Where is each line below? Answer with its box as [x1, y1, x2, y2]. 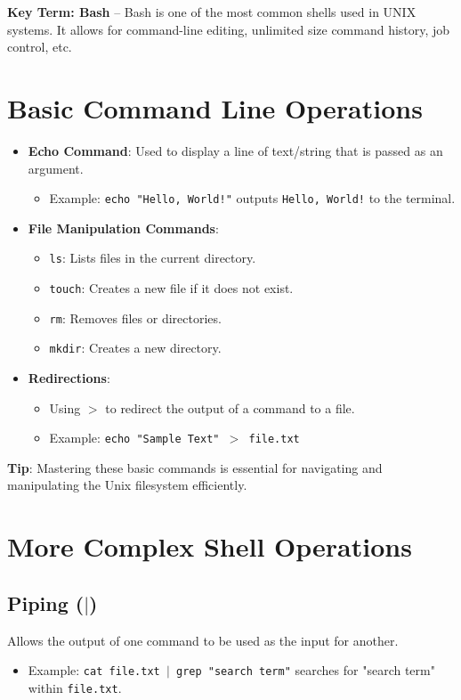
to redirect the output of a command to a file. [105, 398, 355, 417]
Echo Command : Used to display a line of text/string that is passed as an [28, 141, 443, 159]
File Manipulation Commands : [28, 218, 219, 237]
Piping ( [7, 589, 85, 616]
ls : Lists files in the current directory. [49, 248, 256, 267]
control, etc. [7, 37, 72, 56]
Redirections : [28, 368, 110, 387]
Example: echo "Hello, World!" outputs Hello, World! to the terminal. [49, 189, 456, 208]
